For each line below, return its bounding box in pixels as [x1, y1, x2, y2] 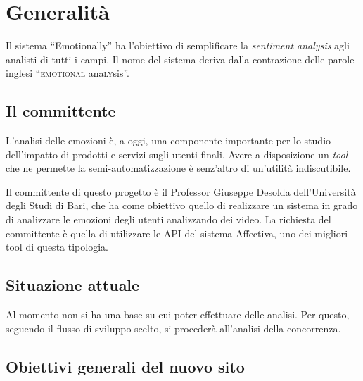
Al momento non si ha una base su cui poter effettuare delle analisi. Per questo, [6, 307, 350, 322]
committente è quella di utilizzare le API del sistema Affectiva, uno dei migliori [6, 225, 348, 240]
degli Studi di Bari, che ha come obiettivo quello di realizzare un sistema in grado [6, 198, 358, 213]
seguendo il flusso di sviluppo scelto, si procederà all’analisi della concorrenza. [6, 320, 341, 335]
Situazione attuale [6, 274, 140, 296]
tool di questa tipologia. [6, 239, 108, 254]
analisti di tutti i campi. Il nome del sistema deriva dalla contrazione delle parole [6, 51, 355, 66]
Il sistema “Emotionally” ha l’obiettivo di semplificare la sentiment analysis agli [6, 38, 350, 53]
